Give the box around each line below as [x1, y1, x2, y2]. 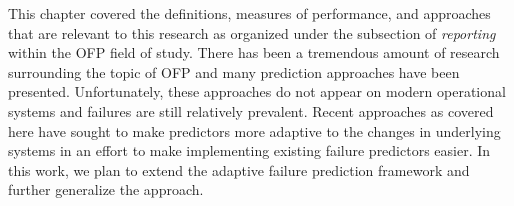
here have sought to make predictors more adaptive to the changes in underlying [8, 120, 501, 141]
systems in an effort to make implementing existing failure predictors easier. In [8, 140, 491, 161]
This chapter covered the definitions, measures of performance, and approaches [8, 3, 491, 23]
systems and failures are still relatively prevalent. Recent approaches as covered [8, 100, 494, 121]
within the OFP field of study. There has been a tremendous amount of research [8, 42, 500, 63]
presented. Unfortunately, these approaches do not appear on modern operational [8, 81, 506, 102]
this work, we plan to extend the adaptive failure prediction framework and [8, 159, 470, 180]
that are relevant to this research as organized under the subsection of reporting [8, 22, 496, 43]
